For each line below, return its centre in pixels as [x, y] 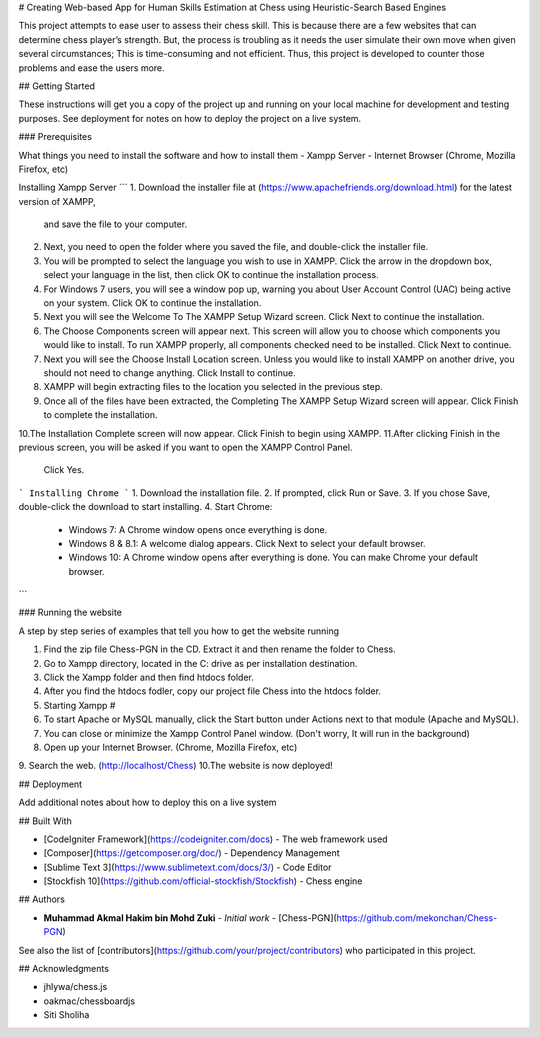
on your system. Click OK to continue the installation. [152, 303]
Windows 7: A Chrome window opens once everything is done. [198, 529]
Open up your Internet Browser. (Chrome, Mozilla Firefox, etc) [170, 747]
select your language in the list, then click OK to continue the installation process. [211, 275]
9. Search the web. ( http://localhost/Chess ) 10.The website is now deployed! [176, 766]
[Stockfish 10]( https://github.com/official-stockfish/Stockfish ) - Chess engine [203, 881]
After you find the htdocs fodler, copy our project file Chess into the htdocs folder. [212, 691]
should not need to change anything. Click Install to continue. [169, 372]
